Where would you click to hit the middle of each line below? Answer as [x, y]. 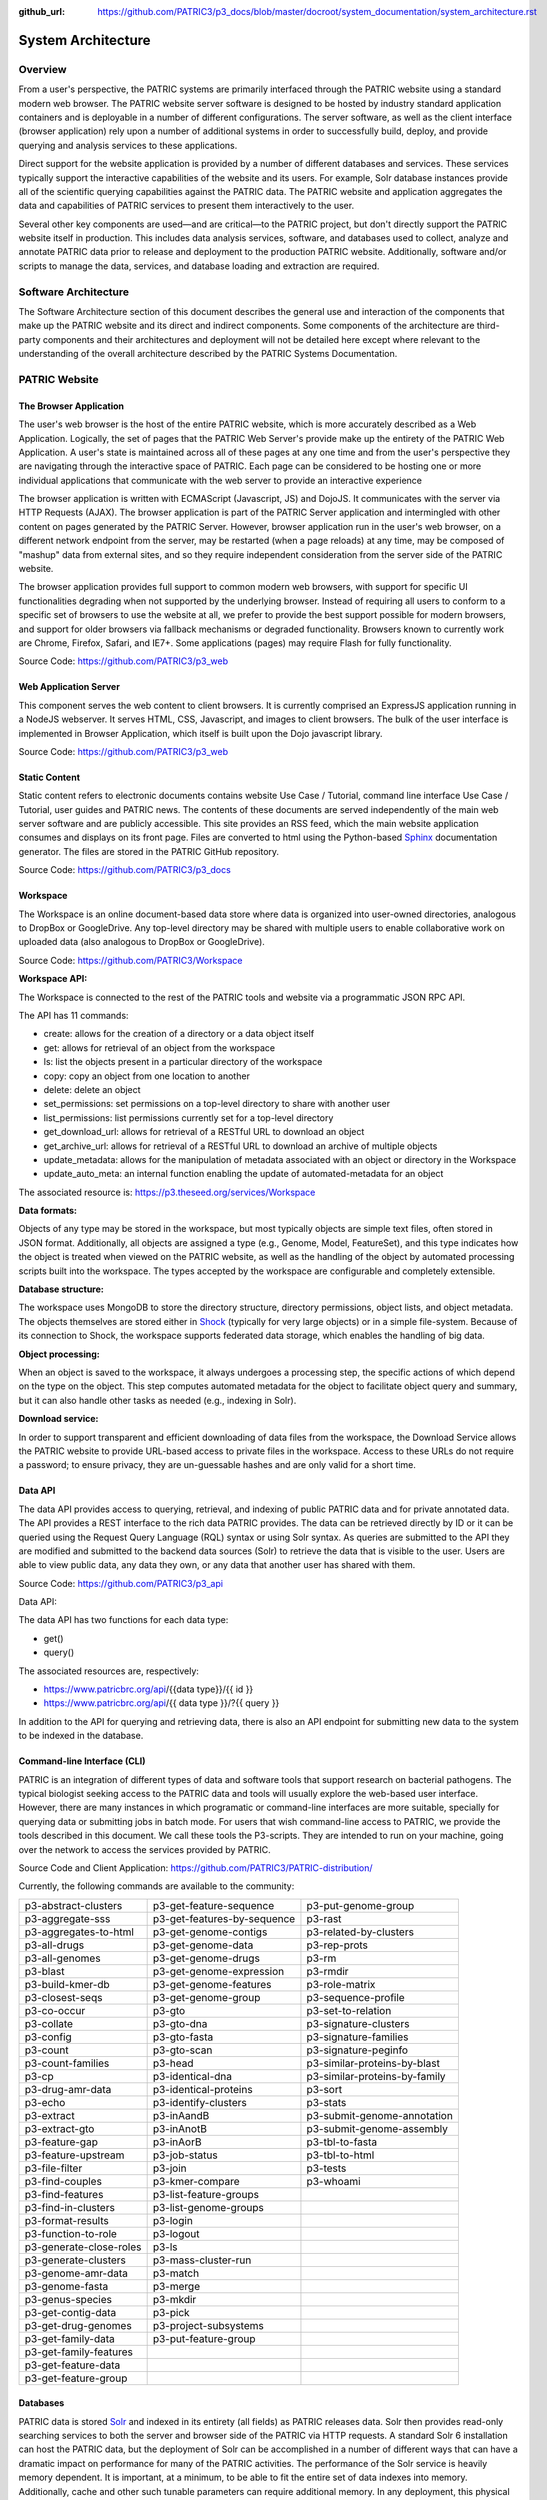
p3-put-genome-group [360, 1905]
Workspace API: [53, 979]
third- [488, 326]
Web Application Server [69, 687]
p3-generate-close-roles [83, 2247]
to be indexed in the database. [81, 1736]
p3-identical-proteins [203, 2089]
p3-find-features [64, 2194]
